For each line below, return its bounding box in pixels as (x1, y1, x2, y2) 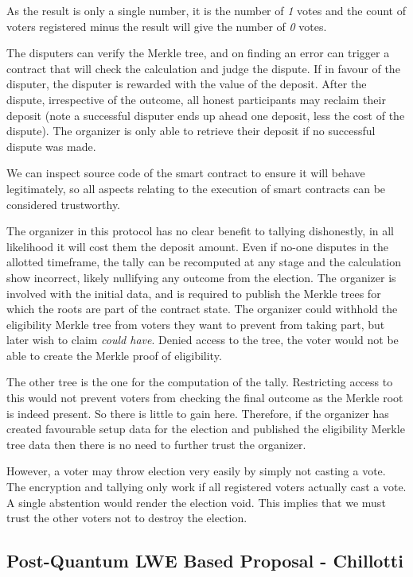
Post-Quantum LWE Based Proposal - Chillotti (6, 548, 403, 573)
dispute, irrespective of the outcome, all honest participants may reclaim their (6, 91, 386, 107)
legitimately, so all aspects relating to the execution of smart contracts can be (6, 180, 386, 196)
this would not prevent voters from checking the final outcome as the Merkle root (6, 389, 403, 406)
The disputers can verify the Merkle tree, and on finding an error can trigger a (6, 45, 390, 61)
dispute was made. (6, 137, 96, 154)
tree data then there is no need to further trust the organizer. (6, 436, 306, 452)
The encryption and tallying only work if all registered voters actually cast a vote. (6, 478, 407, 495)
